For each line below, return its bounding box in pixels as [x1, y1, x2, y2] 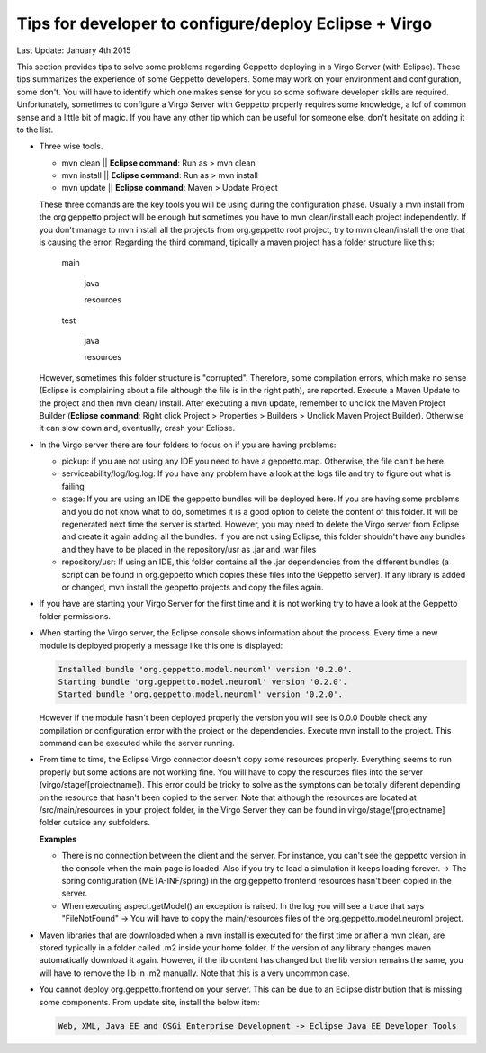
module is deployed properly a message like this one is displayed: [39, 640, 283, 651]
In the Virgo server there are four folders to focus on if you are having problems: [39, 439, 337, 450]
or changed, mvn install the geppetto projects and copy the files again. [61, 581, 324, 592]
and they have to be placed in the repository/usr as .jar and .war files [61, 544, 317, 554]
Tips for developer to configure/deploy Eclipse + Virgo [16, 13, 432, 33]
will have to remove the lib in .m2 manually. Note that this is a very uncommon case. [39, 967, 351, 978]
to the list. [16, 124, 54, 135]
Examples [39, 833, 77, 844]
